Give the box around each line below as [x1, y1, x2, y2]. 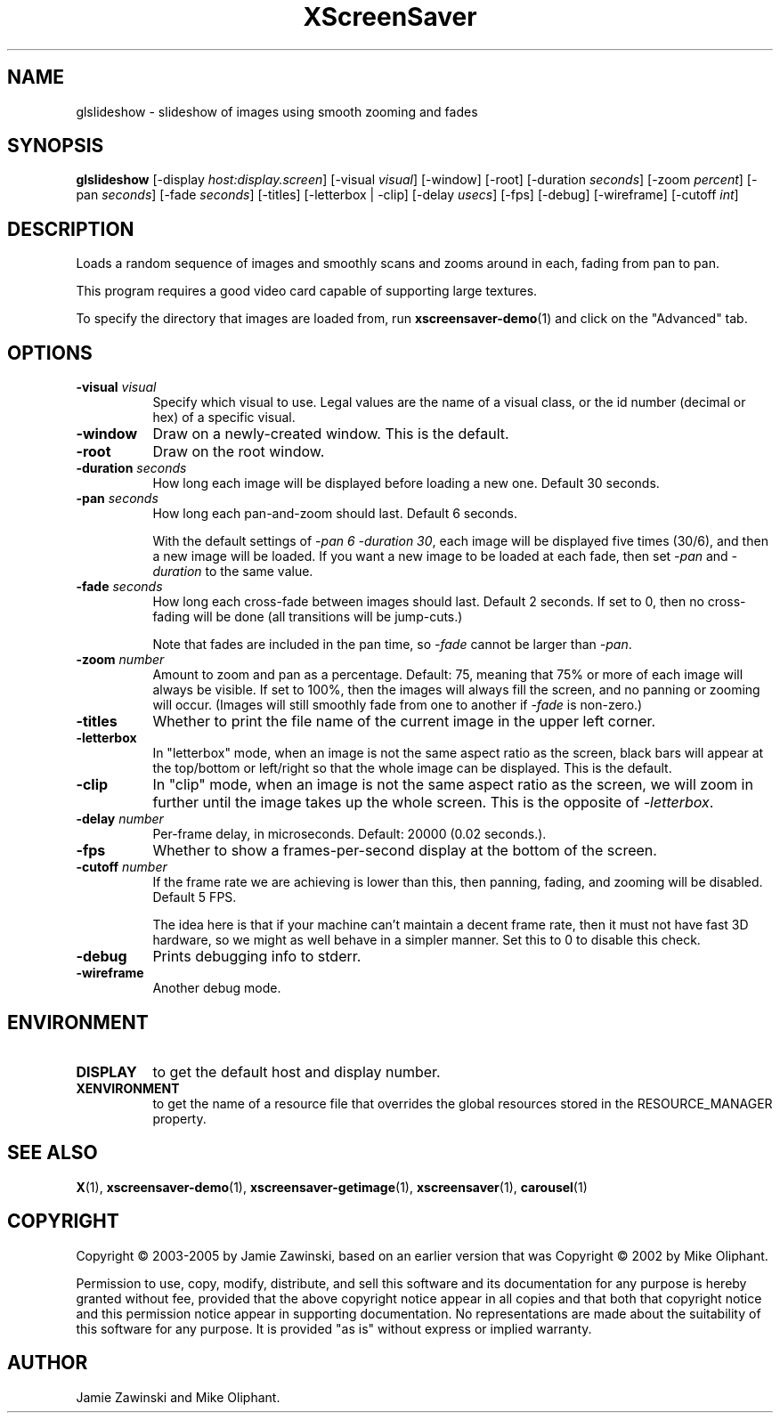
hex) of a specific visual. [152, 410, 296, 426]
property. [152, 1110, 207, 1126]
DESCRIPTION [7, 217, 134, 240]
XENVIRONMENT [76, 1080, 180, 1096]
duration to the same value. [152, 564, 313, 580]
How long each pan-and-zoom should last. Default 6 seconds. [152, 506, 517, 522]
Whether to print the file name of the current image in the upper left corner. [152, 712, 656, 731]
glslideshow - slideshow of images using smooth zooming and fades [76, 103, 478, 119]
